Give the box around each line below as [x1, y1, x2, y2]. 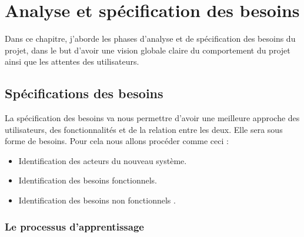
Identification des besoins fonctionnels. [18, 174, 158, 186]
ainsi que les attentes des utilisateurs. [5, 55, 139, 68]
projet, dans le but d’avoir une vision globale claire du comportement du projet [5, 44, 290, 56]
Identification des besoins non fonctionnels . [18, 194, 176, 206]
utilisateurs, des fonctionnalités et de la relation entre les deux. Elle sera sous [5, 123, 283, 135]
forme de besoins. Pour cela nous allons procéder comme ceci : [5, 135, 229, 147]
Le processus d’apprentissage [5, 219, 144, 233]
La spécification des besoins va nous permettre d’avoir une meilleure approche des [5, 112, 300, 124]
